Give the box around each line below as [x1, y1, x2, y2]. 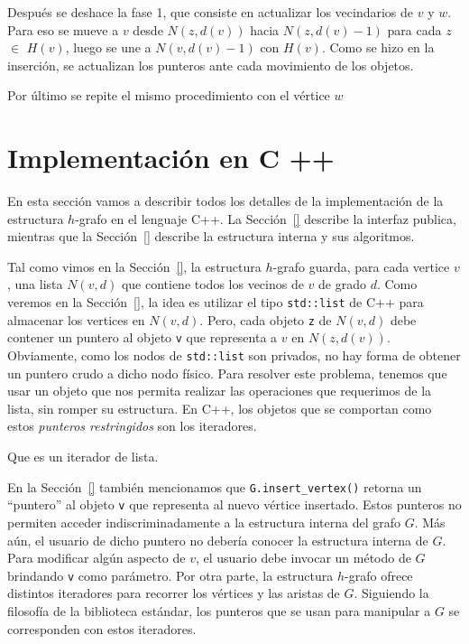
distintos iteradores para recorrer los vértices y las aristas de [7, 583, 340, 602]
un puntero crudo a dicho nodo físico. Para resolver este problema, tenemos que [7, 363, 447, 382]
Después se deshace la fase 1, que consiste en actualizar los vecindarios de [7, 3, 414, 21]
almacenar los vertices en [7, 310, 145, 329]
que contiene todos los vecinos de [121, 275, 304, 294]
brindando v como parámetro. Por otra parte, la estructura [7, 565, 334, 584]
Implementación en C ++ [7, 139, 335, 176]
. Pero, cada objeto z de [199, 310, 332, 329]
